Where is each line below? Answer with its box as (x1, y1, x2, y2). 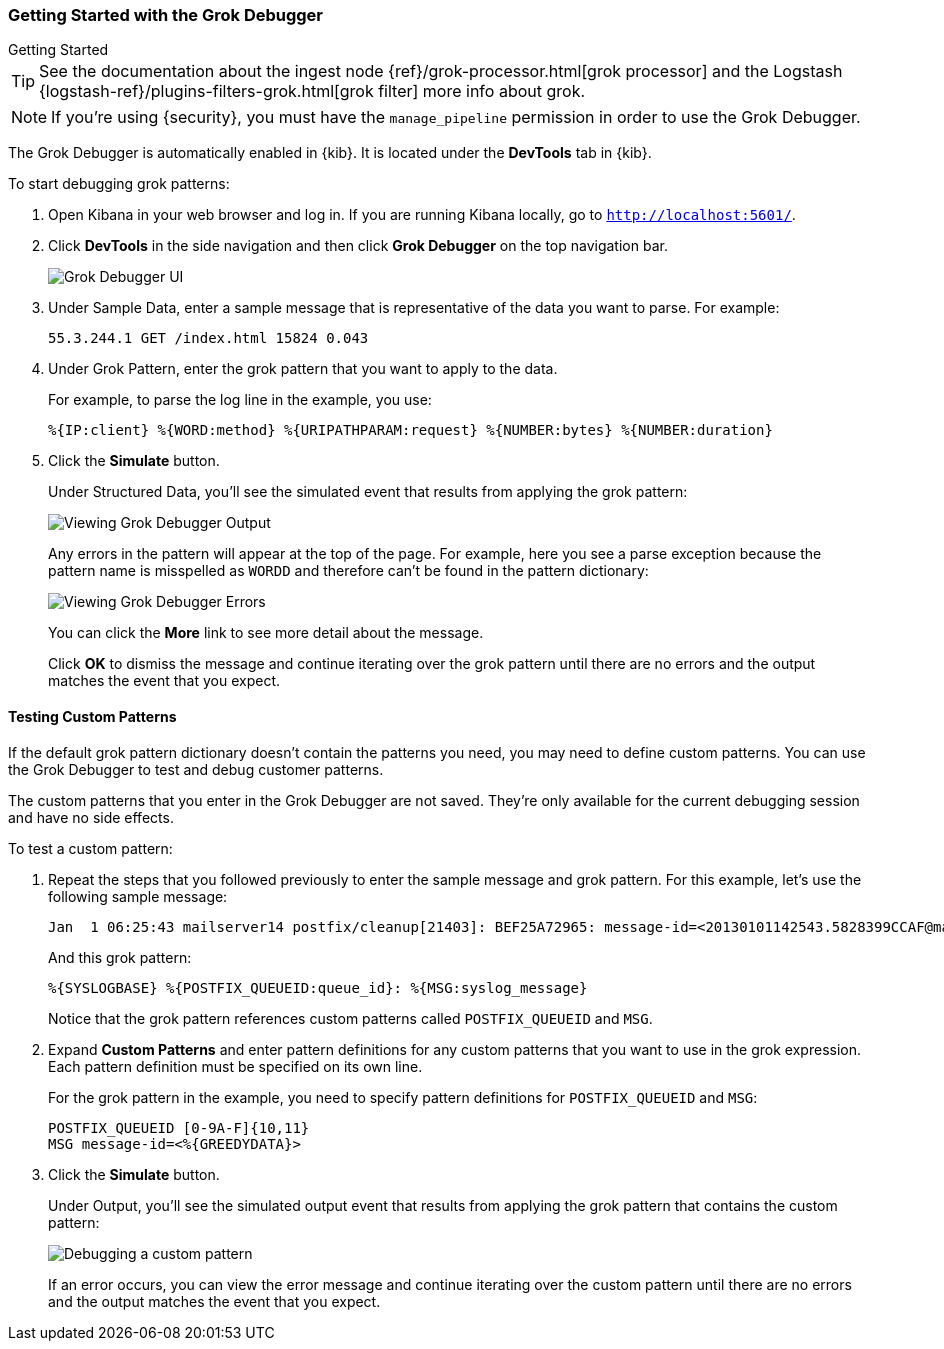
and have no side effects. (8, 808, 174, 826)
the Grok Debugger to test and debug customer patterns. (8, 760, 384, 778)
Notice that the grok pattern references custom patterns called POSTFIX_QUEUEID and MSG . (48, 1009, 653, 1027)
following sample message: (48, 887, 228, 905)
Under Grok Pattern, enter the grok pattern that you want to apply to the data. (48, 360, 558, 378)
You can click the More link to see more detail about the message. (48, 624, 484, 642)
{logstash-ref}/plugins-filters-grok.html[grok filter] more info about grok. (39, 81, 586, 102)
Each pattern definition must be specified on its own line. (48, 1057, 423, 1075)
